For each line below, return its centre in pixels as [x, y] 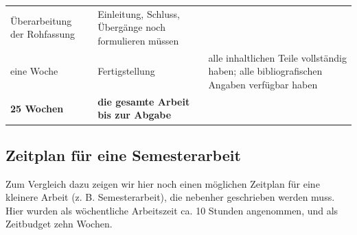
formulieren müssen [138, 40]
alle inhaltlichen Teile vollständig [277, 57]
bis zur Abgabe [135, 115]
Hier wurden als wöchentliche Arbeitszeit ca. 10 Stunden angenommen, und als [172, 210]
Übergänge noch [131, 27]
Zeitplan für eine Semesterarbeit [123, 154]
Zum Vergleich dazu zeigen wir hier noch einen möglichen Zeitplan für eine [163, 183]
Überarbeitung [41, 20]
